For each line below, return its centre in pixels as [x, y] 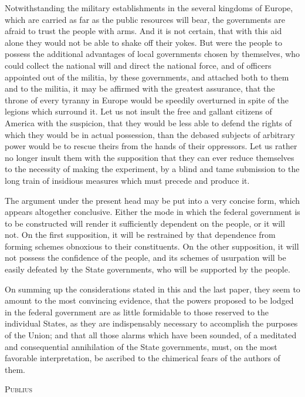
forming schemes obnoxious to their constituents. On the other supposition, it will [152, 246]
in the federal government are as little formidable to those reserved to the [137, 312]
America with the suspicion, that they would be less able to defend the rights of [148, 122]
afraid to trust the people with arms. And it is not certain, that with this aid [143, 31]
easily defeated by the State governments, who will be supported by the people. [148, 269]
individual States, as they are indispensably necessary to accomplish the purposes [151, 323]
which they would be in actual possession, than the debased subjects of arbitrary [150, 134]
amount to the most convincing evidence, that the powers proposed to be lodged [149, 300]
